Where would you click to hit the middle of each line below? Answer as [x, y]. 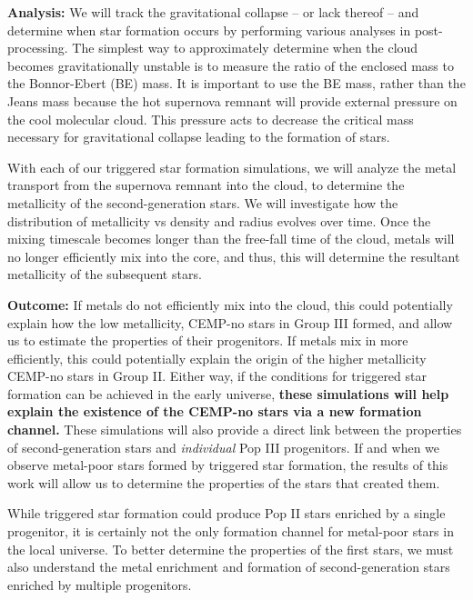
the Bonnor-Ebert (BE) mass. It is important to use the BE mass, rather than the [236, 83]
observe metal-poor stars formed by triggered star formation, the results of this [228, 465]
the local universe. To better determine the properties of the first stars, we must [231, 549]
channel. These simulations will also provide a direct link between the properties [235, 430]
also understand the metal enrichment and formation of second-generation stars [229, 567]
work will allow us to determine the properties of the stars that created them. [224, 482]
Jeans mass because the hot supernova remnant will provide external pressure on [232, 100]
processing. [38, 48]
